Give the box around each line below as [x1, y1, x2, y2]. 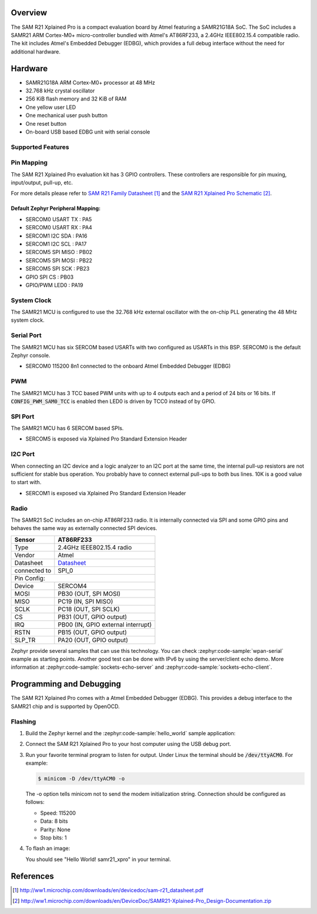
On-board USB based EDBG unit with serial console [25, 128, 150, 135]
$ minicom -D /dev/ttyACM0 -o [38, 775, 125, 782]
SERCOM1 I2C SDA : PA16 [25, 232, 87, 239]
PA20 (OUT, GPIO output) [58, 636, 129, 644]
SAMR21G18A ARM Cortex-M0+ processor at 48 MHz [25, 79, 156, 86]
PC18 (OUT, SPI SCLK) [58, 605, 120, 613]
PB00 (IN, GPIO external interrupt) [58, 621, 152, 629]
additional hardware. [11, 48, 61, 55]
